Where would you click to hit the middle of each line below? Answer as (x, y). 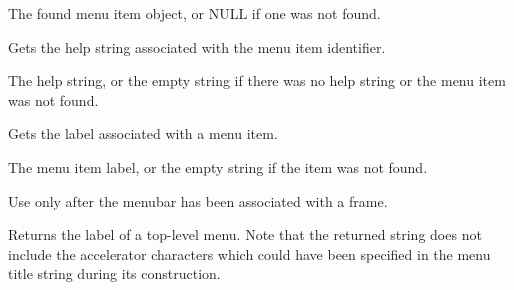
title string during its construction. (114, 273)
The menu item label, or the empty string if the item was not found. (218, 166)
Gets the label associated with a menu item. (143, 133)
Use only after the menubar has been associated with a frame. (198, 200)
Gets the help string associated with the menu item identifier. (197, 46)
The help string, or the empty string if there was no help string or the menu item (257, 80)
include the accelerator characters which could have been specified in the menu (249, 253)
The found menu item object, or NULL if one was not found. (194, 13)
